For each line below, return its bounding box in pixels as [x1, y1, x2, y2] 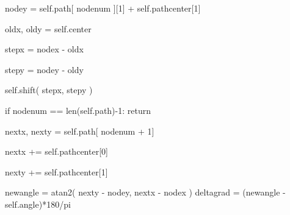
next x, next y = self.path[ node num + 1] [5, 124, 154, 137]
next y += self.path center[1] [5, 165, 108, 178]
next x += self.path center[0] [5, 145, 108, 158]
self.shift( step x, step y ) [5, 83, 93, 96]
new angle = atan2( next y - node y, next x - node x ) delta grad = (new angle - [5, 186, 286, 199]
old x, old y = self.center [5, 22, 92, 35]
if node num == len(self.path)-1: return [5, 104, 151, 116]
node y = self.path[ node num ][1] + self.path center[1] [5, 2, 201, 14]
